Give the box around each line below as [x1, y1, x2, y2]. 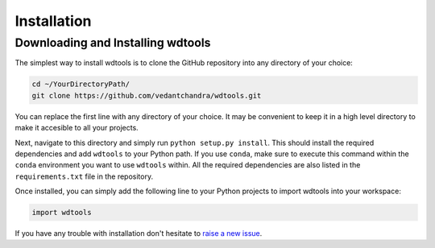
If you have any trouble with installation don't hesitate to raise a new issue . [14, 229, 263, 238]
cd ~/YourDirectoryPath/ [31, 80, 130, 89]
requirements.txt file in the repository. [14, 172, 153, 181]
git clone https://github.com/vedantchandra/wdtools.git [31, 91, 262, 100]
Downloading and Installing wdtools [14, 35, 211, 50]
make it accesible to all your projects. [14, 123, 139, 133]
